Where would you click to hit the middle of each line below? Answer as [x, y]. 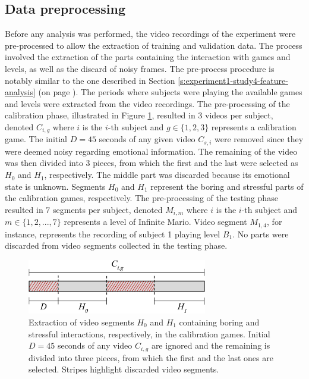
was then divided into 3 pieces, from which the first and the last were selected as [152, 163]
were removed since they [259, 139]
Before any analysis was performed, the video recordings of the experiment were [150, 34]
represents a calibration [254, 126]
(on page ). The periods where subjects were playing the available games [170, 92]
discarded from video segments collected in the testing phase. [116, 245]
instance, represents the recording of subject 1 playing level [113, 234]
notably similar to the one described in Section [90, 80]
